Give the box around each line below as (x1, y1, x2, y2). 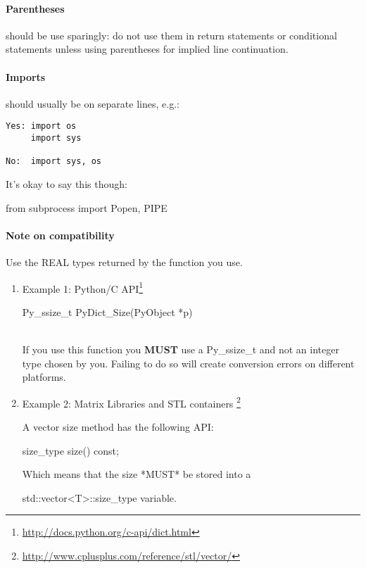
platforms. (22, 370, 66, 384)
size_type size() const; (22, 443, 119, 457)
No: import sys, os (6, 156, 102, 167)
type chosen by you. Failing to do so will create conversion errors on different (22, 355, 355, 370)
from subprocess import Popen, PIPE (6, 200, 168, 215)
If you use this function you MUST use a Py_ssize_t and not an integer (22, 342, 339, 357)
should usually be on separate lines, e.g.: (6, 96, 179, 111)
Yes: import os (6, 121, 77, 132)
